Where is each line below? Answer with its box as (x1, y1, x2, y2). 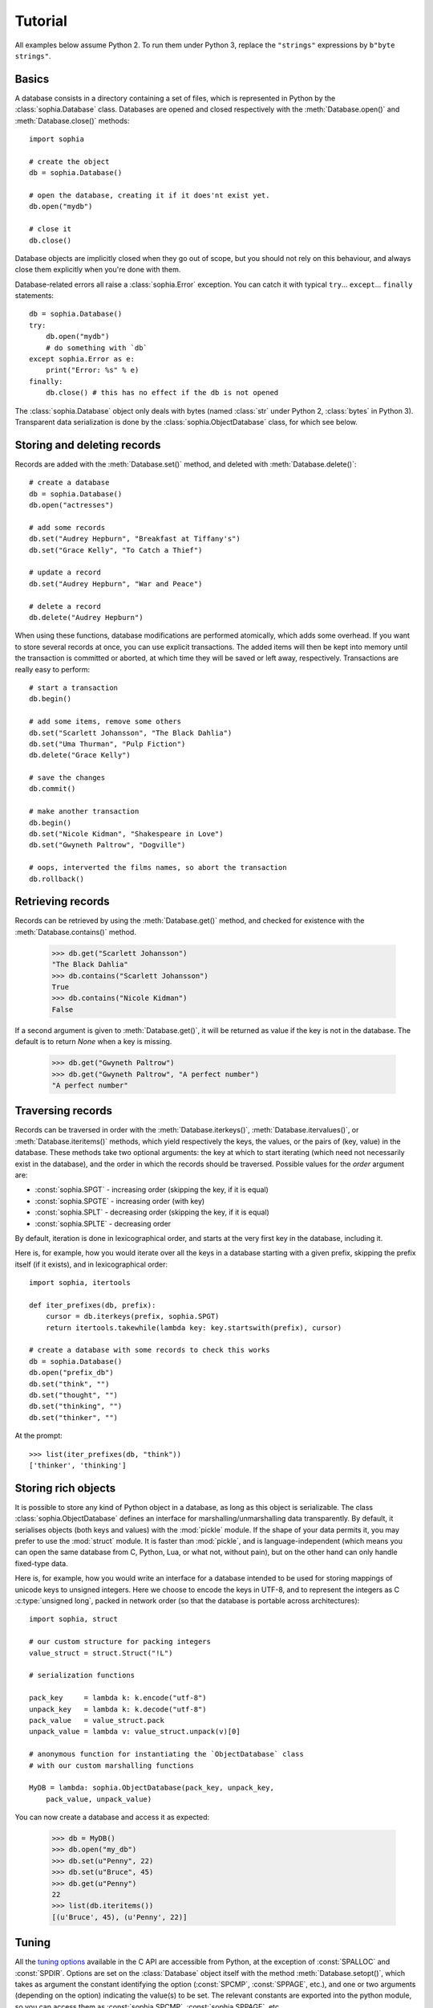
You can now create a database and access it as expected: (14, 1812, 210, 1822)
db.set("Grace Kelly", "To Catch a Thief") (29, 545, 203, 554)
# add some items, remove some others (29, 717, 182, 726)
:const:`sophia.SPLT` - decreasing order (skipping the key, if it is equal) (34, 1207, 270, 1217)
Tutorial (14, 12, 68, 30)
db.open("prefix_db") (29, 1368, 114, 1377)
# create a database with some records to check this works (29, 1345, 270, 1355)
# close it (29, 225, 72, 234)
